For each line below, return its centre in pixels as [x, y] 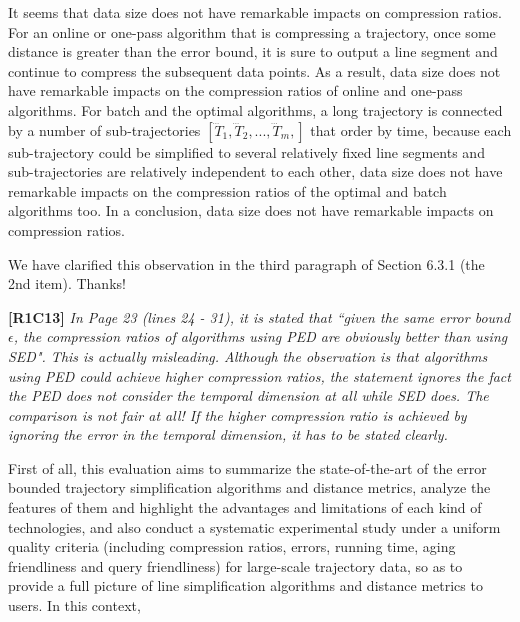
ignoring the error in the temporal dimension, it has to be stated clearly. [228, 434]
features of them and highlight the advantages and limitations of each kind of [245, 507]
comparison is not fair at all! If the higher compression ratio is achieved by [237, 414]
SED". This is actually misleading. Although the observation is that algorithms [248, 355]
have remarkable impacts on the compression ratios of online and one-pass [235, 90]
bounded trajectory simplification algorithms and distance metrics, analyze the [249, 487]
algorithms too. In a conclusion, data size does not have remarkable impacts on [251, 210]
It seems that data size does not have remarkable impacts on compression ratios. [255, 12]
